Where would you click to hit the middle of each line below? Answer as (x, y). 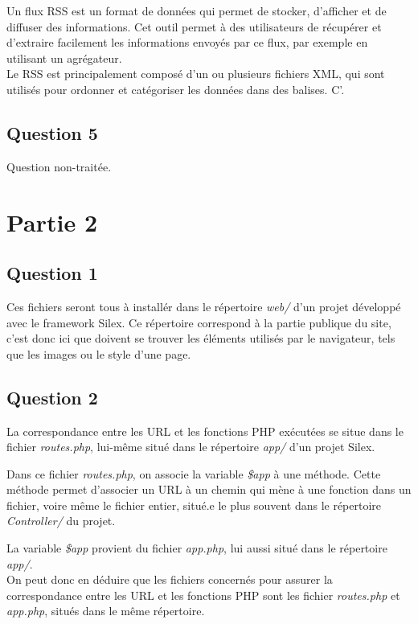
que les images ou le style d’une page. (99, 353)
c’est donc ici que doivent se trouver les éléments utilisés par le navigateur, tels (201, 338)
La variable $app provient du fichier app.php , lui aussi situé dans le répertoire (197, 548)
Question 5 (52, 132)
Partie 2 (52, 222)
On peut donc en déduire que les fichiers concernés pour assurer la (170, 579)
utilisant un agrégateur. (64, 57)
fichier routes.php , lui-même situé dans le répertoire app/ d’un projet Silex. (191, 447)
